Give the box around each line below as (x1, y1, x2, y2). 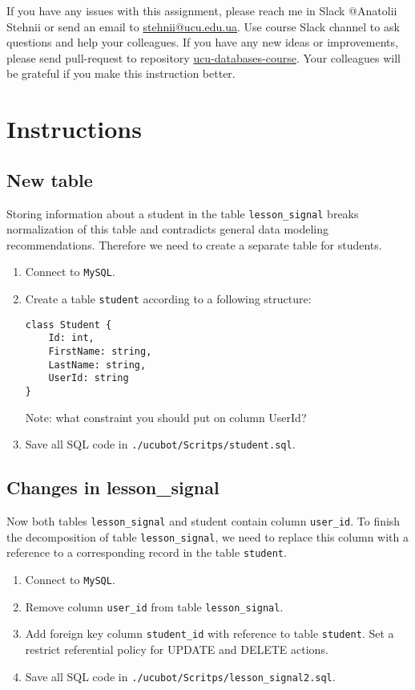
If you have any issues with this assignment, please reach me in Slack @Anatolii (6, 2, 397, 18)
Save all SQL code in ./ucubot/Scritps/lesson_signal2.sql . (25, 668, 336, 684)
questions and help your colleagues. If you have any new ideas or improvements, (6, 34, 398, 51)
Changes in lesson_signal (6, 475, 220, 500)
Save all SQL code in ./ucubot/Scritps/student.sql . (25, 436, 296, 453)
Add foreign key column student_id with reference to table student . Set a (25, 625, 394, 642)
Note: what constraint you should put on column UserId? (25, 408, 307, 425)
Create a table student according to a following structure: (25, 290, 312, 307)
